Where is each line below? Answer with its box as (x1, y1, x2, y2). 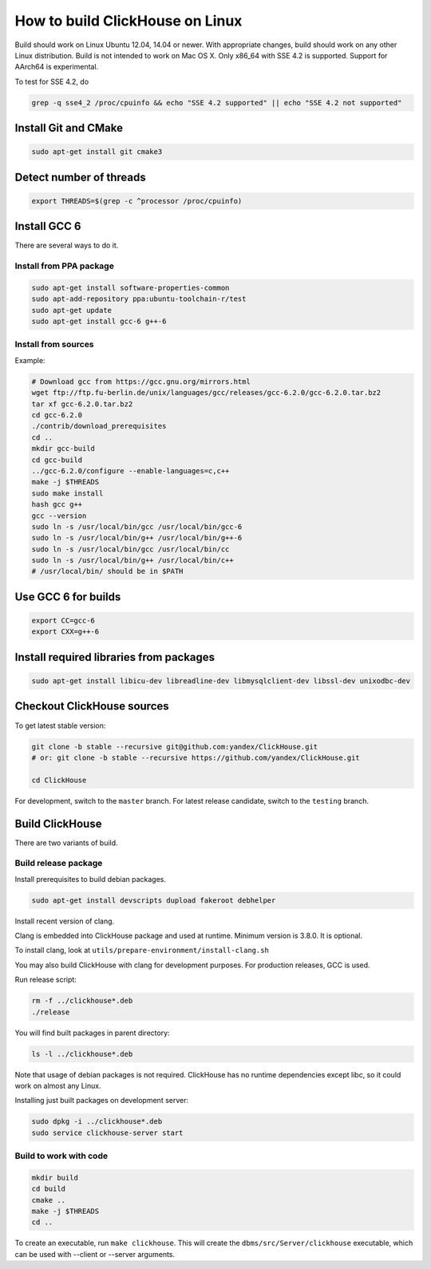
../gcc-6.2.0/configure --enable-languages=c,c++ (31, 466, 230, 475)
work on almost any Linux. (14, 1081, 101, 1090)
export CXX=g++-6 (31, 627, 100, 636)
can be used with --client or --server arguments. (14, 1249, 176, 1259)
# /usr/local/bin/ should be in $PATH (31, 567, 184, 576)
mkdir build (31, 1173, 79, 1182)
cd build (31, 1184, 66, 1193)
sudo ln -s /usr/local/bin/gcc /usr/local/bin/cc (31, 544, 230, 554)
